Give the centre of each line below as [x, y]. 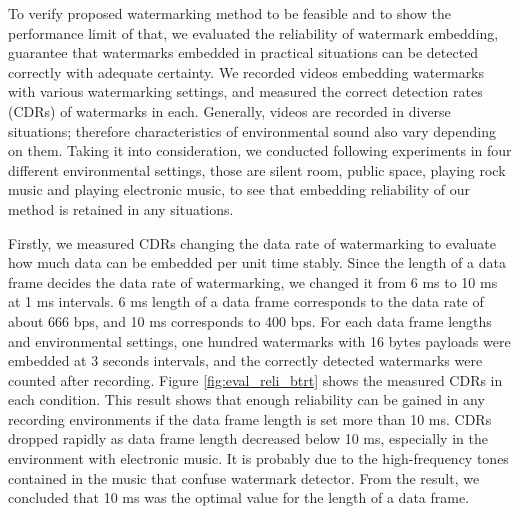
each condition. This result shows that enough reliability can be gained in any [246, 399]
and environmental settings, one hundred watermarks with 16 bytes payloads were [259, 340]
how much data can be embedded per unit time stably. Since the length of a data [257, 262]
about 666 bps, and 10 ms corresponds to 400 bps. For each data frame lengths [250, 320]
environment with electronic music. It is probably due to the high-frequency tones [258, 458]
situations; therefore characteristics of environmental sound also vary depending [252, 130]
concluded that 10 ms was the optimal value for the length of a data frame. [239, 497]
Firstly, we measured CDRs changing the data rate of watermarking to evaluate [252, 242]
